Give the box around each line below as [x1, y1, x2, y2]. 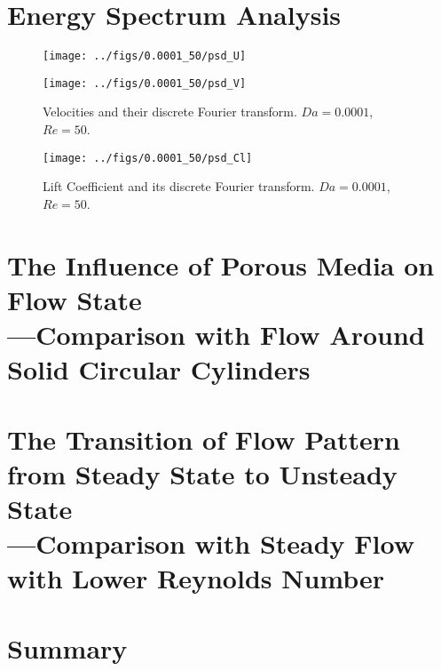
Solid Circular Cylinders [7, 351, 311, 387]
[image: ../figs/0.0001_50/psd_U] [43, 50, 247, 63]
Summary [7, 629, 128, 666]
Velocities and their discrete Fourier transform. [43, 102, 297, 121]
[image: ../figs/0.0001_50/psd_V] [43, 76, 247, 90]
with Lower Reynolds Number [7, 560, 385, 596]
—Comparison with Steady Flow [7, 525, 415, 562]
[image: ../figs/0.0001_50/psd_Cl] [43, 151, 253, 164]
